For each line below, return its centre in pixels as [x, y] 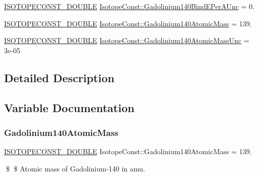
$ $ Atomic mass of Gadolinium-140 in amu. [75, 168]
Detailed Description [59, 77]
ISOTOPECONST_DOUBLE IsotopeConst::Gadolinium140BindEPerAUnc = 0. [129, 6]
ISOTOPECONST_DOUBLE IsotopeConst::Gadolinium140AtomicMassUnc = [127, 40]
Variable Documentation [69, 107]
